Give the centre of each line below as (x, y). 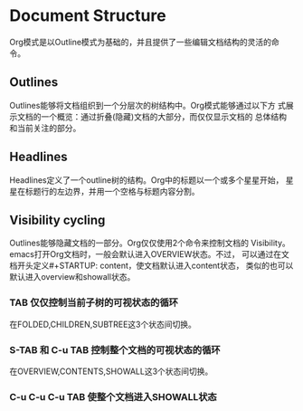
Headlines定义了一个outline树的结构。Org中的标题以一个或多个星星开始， (147, 180)
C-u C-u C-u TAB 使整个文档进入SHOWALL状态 (113, 397)
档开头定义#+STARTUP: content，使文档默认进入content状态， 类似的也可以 (151, 266)
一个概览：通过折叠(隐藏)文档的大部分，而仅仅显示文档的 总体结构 (164, 116)
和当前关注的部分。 (45, 128)
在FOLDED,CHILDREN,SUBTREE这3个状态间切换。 (103, 324)
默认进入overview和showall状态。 (72, 277)
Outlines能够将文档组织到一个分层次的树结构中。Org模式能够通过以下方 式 (148, 105)
